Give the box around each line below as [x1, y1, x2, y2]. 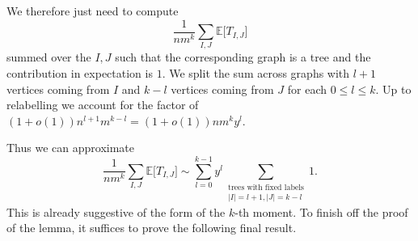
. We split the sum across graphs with [162, 64, 350, 81]
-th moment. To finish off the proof [234, 203, 408, 220]
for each [287, 80, 327, 97]
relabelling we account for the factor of [6, 96, 199, 113]
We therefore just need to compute [6, 2, 179, 19]
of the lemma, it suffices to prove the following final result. [6, 219, 297, 236]
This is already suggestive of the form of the [6, 203, 226, 220]
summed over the [6, 49, 91, 66]
